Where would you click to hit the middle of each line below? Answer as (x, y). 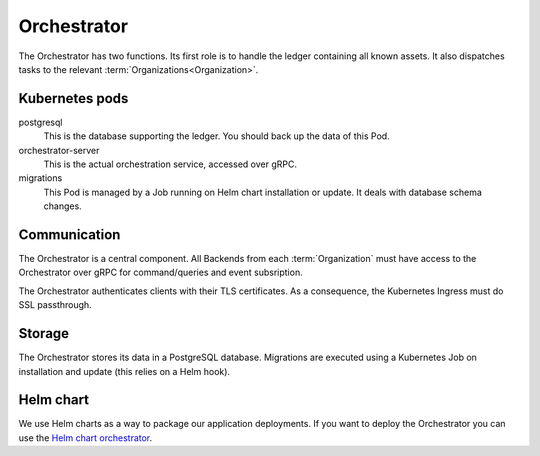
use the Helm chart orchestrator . (85, 437)
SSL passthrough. (55, 305)
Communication (69, 234)
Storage (44, 333)
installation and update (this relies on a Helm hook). (124, 371)
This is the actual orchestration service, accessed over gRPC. (170, 164)
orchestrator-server (59, 150)
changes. (62, 206)
